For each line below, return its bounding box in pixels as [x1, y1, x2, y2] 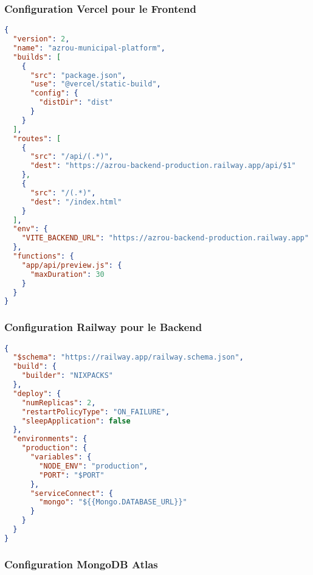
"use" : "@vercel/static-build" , [30, 80, 161, 89]
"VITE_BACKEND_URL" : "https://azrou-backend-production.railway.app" [21, 234, 309, 243]
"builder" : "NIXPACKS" [21, 371, 114, 380]
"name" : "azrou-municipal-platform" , [13, 43, 165, 52]
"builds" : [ [13, 52, 61, 61]
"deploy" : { [13, 389, 61, 398]
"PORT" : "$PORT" [39, 470, 105, 479]
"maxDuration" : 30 [30, 270, 105, 279]
